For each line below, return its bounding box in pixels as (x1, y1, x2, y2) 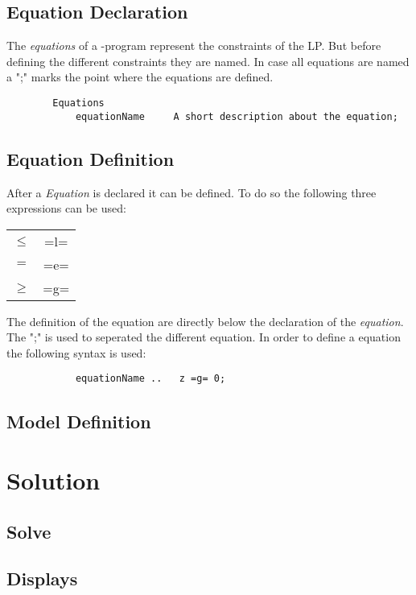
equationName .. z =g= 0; (75, 373, 226, 385)
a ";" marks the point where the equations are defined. (6, 68, 274, 85)
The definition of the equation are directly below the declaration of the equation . (6, 312, 404, 329)
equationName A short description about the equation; (75, 110, 398, 122)
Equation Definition (6, 146, 175, 171)
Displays (6, 566, 78, 591)
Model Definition (6, 408, 151, 433)
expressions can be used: (6, 200, 126, 217)
